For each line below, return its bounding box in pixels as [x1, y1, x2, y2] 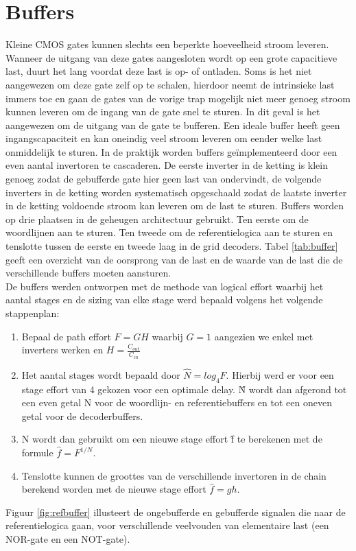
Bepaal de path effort [21, 329, 111, 343]
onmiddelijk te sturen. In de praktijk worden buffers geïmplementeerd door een [5, 144, 337, 159]
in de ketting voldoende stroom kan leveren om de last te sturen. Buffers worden [5, 198, 344, 213]
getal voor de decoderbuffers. [21, 408, 143, 423]
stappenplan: [5, 306, 60, 320]
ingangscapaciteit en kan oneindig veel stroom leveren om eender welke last [5, 131, 322, 145]
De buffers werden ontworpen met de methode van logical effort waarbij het [5, 279, 324, 293]
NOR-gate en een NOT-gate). [5, 532, 130, 546]
